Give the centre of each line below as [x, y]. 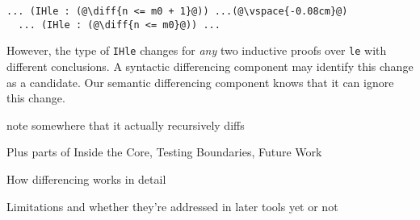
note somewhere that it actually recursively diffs [126, 125]
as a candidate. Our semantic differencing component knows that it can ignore [200, 82]
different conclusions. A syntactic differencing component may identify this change [210, 66]
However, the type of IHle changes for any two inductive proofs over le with [197, 50]
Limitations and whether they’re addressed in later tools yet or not [172, 206]
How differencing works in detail [86, 178]
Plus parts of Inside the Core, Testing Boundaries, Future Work [164, 152]
